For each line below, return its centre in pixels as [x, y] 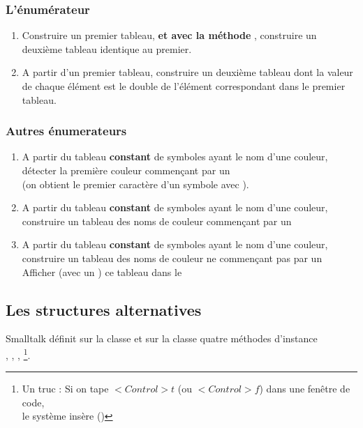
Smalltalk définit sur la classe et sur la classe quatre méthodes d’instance [162, 338]
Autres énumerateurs [66, 131]
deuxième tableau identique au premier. [107, 48]
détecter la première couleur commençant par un [126, 170]
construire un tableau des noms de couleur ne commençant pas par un [172, 258]
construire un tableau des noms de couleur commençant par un [157, 221]
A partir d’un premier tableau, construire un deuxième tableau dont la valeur [187, 72]
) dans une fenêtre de [305, 389]
